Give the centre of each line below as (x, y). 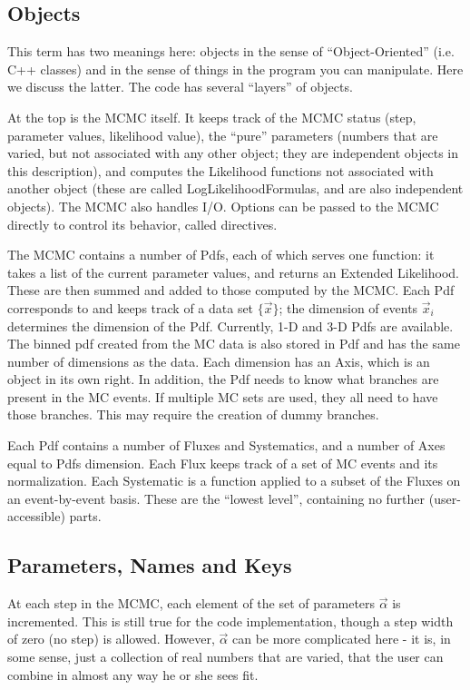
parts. (85, 516)
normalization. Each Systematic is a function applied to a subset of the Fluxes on (234, 481)
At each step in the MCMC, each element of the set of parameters (191, 603)
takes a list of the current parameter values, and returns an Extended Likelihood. (233, 272)
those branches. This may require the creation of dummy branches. (193, 414)
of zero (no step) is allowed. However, (111, 639)
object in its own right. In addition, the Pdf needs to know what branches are (223, 379)
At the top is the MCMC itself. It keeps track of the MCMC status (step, (212, 117)
